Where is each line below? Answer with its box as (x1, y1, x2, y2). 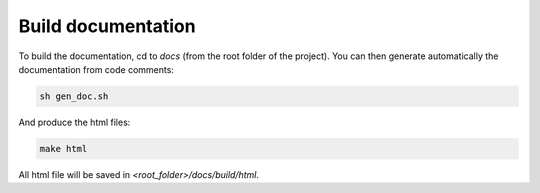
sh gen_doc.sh (39, 90, 109, 102)
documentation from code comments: (18, 63, 175, 75)
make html (39, 143, 88, 154)
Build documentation (18, 15, 196, 37)
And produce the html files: (18, 116, 131, 128)
